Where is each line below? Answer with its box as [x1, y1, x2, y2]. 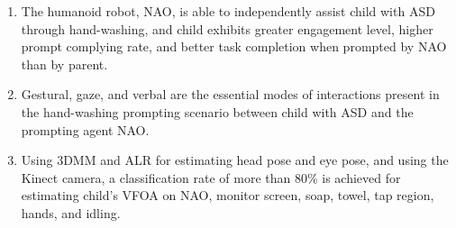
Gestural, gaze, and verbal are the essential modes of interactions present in [21, 85, 440, 104]
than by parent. [21, 54, 108, 73]
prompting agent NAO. [21, 120, 150, 139]
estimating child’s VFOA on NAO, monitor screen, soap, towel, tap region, [21, 186, 434, 205]
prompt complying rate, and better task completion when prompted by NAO [21, 37, 447, 56]
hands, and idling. [21, 203, 121, 222]
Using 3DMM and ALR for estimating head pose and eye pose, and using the [21, 150, 449, 169]
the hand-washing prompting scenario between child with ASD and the [21, 102, 414, 121]
